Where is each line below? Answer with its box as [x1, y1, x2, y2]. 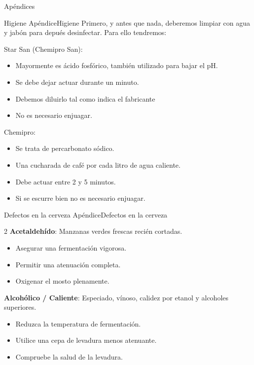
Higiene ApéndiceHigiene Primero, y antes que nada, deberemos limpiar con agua [4, 17, 251, 28]
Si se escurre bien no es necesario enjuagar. [15, 193, 145, 203]
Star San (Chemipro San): [4, 43, 83, 54]
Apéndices [4, 1, 35, 11]
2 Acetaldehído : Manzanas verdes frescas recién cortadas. [4, 226, 182, 236]
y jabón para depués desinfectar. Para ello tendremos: [4, 27, 167, 37]
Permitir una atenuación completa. [15, 259, 121, 269]
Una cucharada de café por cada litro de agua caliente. [15, 159, 181, 170]
